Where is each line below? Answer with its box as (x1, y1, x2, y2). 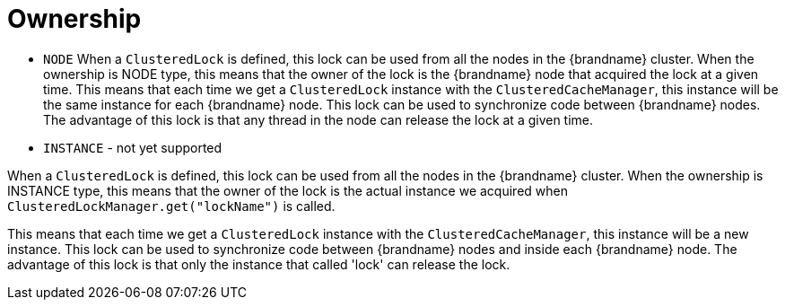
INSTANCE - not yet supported (43, 139, 222, 155)
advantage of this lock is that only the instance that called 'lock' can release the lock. (7, 256, 510, 272)
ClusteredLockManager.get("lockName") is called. (7, 197, 336, 214)
